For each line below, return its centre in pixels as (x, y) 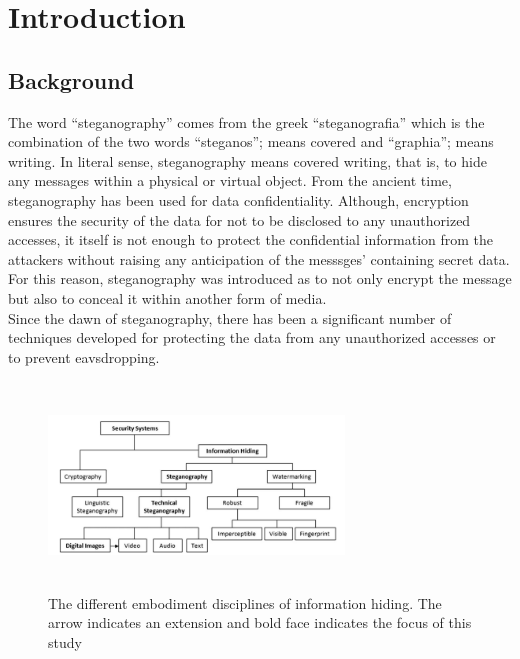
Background (71, 79)
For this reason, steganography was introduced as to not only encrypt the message (260, 278)
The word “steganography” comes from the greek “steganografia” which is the (246, 121)
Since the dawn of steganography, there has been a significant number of (230, 317)
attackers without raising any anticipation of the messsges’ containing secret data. (259, 258)
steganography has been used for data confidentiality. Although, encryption (238, 199)
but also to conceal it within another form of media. (167, 297)
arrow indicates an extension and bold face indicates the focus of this (260, 622)
